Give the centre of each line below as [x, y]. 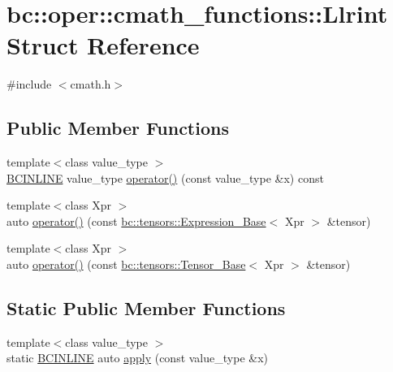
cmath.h [91, 84]
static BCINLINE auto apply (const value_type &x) [137, 358]
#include [29, 84]
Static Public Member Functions [146, 308]
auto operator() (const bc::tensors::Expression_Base [136, 221]
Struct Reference [103, 45]
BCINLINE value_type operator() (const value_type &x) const [165, 177]
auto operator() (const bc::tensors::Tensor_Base [126, 264]
